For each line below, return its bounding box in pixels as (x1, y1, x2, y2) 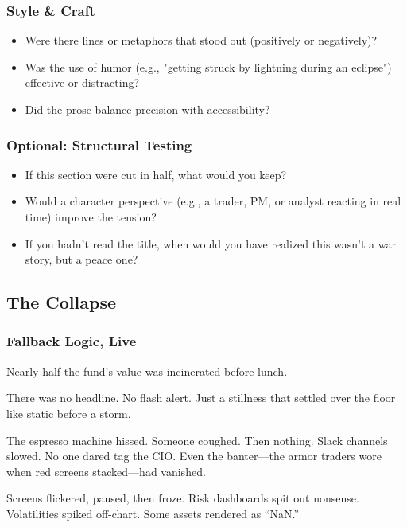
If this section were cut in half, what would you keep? (25, 166, 287, 182)
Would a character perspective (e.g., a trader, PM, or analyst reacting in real (25, 193, 401, 209)
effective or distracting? (25, 74, 140, 91)
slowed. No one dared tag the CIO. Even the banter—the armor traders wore (6, 447, 382, 464)
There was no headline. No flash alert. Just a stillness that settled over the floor (6, 389, 396, 406)
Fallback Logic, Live (6, 331, 137, 351)
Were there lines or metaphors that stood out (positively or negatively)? (25, 32, 378, 49)
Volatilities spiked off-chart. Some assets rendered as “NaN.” (6, 505, 300, 521)
